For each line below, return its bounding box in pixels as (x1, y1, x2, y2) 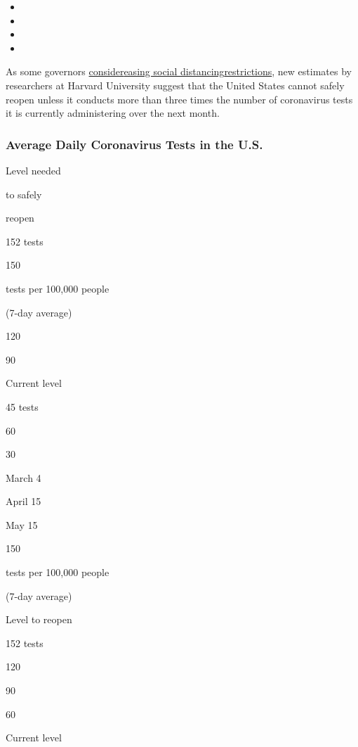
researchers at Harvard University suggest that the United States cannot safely (6, 77, 345, 92)
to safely (6, 186, 42, 201)
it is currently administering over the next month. (6, 106, 220, 120)
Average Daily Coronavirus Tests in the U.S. (6, 135, 263, 153)
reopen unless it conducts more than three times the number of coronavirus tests (6, 91, 353, 106)
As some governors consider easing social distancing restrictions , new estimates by (6, 64, 352, 79)
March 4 (6, 470, 41, 485)
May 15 (6, 517, 38, 532)
